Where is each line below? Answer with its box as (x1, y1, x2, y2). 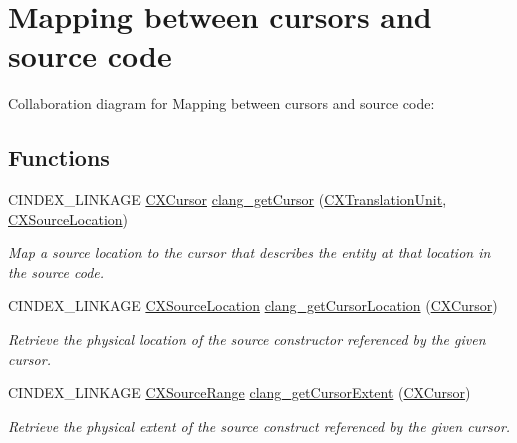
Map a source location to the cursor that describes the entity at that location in (8, 242, 491, 263)
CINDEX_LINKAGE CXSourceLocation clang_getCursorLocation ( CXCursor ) (8, 295, 498, 316)
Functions (8, 142, 110, 173)
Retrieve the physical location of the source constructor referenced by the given (8, 329, 486, 350)
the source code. (8, 261, 105, 282)
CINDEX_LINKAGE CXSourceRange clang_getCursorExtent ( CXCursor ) (8, 382, 471, 403)
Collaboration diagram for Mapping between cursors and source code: (8, 93, 435, 114)
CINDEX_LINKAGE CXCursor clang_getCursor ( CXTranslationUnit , (8, 189, 447, 210)
